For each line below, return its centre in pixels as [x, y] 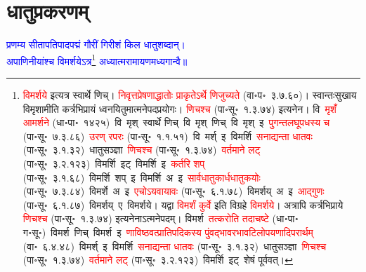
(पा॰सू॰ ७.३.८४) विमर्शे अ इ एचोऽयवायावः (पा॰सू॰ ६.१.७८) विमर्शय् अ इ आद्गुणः [174, 191]
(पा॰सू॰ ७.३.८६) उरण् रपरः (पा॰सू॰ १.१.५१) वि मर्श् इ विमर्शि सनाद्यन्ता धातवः [168, 136]
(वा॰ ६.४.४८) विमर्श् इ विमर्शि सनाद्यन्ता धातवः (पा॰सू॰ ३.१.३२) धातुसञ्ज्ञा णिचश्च [175, 246]
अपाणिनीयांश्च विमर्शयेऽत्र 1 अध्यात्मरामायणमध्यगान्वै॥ [97, 60]
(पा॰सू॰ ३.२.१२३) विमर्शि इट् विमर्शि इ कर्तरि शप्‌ [114, 163]
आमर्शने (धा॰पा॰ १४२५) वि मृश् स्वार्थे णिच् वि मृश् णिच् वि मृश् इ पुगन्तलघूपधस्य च [176, 122]
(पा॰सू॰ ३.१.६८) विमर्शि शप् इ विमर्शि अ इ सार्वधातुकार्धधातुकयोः [142, 177]
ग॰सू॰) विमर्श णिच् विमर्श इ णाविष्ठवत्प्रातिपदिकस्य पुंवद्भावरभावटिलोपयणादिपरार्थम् [168, 232]
